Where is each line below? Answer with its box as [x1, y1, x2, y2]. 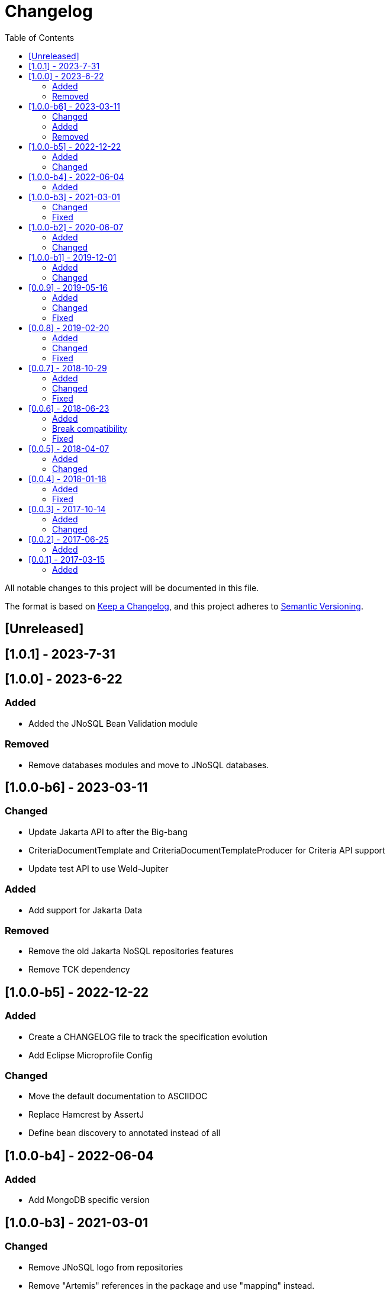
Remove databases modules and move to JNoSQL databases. [28, 759, 269, 770]
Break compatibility [52, 423, 127, 434]
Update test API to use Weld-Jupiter [28, 863, 169, 874]
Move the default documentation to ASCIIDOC [28, 1091, 208, 1102]
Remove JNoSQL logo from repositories [28, 1262, 183, 1272]
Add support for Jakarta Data [28, 904, 143, 915]
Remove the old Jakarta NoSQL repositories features [28, 946, 234, 957]
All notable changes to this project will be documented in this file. [5, 582, 259, 593]
